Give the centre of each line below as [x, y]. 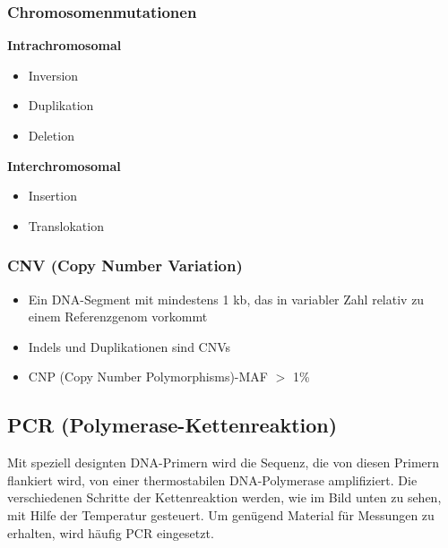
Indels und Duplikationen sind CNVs [129, 346]
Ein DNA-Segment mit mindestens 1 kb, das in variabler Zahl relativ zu [226, 299]
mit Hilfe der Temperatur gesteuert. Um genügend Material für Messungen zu [221, 514]
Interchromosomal [64, 165]
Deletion [51, 135]
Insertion [52, 196]
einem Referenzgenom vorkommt [118, 317]
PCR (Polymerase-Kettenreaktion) [172, 425]
